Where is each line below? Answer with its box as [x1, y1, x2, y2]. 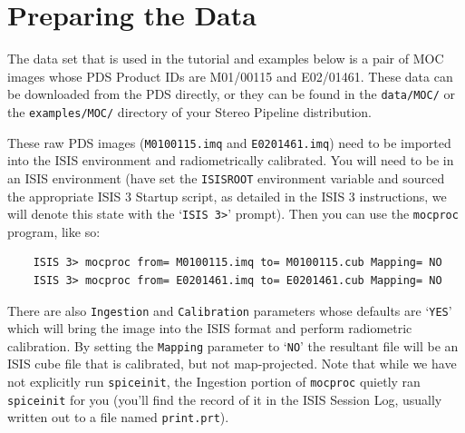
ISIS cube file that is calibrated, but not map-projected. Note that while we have [7, 354, 457, 373]
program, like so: [7, 221, 101, 241]
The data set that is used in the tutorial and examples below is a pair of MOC [7, 49, 444, 68]
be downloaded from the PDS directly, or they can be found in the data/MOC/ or [7, 84, 455, 103]
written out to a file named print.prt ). [7, 408, 229, 427]
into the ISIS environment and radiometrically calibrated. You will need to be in [7, 151, 454, 170]
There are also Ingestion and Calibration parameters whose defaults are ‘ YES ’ [7, 300, 452, 320]
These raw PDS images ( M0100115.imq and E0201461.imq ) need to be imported [7, 133, 451, 152]
